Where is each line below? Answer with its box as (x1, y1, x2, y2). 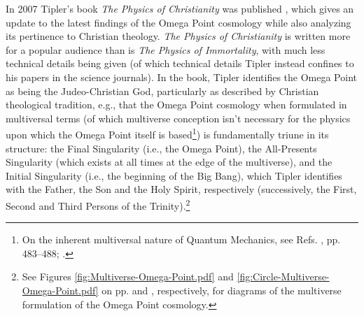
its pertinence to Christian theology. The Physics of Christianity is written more (6, 29, 351, 43)
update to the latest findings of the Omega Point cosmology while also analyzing (6, 15, 351, 29)
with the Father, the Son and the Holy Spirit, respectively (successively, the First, (6, 182, 357, 196)
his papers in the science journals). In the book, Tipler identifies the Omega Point (6, 69, 357, 84)
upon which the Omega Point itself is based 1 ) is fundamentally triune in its (6, 125, 329, 141)
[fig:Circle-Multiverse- (237, 269, 330, 284)
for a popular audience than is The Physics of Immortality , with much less (6, 42, 325, 57)
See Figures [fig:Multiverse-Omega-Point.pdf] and (22, 269, 234, 284)
